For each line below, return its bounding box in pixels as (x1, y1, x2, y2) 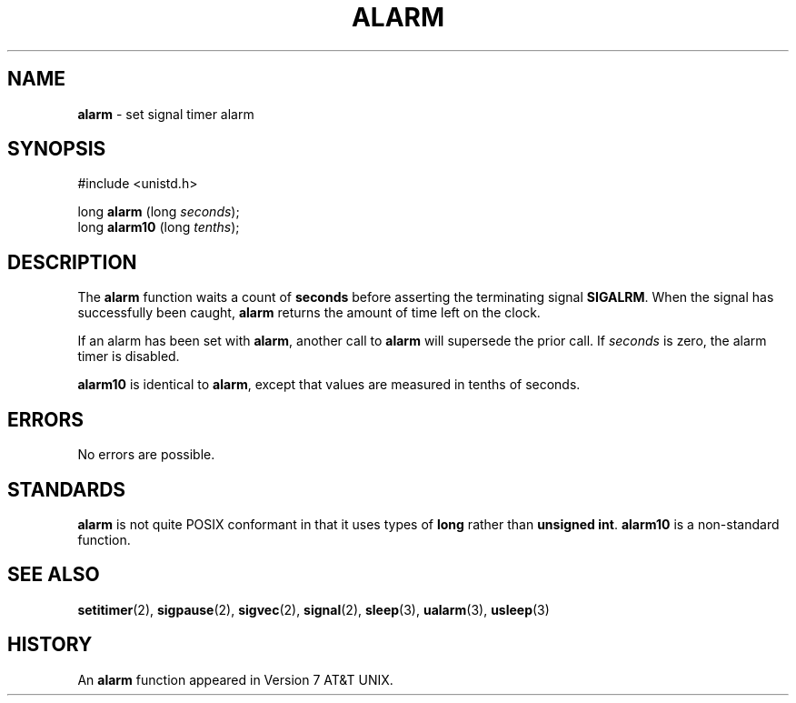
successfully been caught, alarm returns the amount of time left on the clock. (77, 305, 541, 321)
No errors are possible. (77, 447, 215, 463)
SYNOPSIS (7, 137, 106, 161)
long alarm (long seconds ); (77, 204, 240, 220)
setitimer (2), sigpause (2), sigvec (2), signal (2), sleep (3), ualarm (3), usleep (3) (77, 601, 550, 618)
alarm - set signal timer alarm (77, 105, 254, 122)
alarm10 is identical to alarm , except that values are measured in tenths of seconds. (77, 377, 581, 393)
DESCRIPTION (7, 250, 137, 274)
